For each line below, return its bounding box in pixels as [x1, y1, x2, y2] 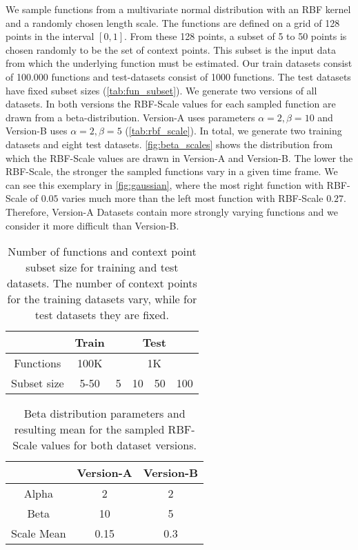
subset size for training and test [26, 259, 179, 276]
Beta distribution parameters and [23, 405, 186, 422]
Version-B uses [6, 123, 68, 138]
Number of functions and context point [8, 243, 197, 260]
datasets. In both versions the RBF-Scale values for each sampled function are [6, 96, 336, 111]
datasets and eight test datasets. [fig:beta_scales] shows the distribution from [6, 136, 333, 151]
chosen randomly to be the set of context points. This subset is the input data [6, 42, 336, 57]
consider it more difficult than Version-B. [6, 218, 179, 232]
